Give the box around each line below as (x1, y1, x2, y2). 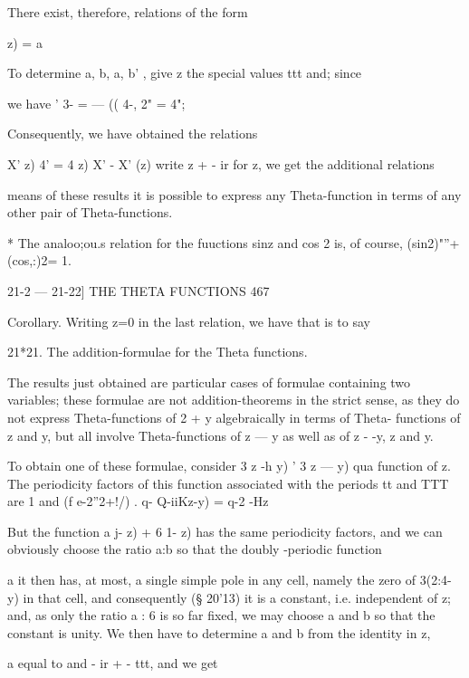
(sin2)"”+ (407, 233, 460, 252)
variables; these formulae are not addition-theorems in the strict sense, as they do (7, 390, 460, 409)
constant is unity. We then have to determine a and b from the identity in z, (7, 623, 431, 642)
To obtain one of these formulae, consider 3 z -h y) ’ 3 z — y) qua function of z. (7, 456, 451, 475)
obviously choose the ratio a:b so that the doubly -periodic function (7, 540, 382, 559)
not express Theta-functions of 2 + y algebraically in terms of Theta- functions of (7, 407, 461, 426)
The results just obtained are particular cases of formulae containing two (7, 372, 411, 391)
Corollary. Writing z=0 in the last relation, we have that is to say (7, 311, 370, 330)
